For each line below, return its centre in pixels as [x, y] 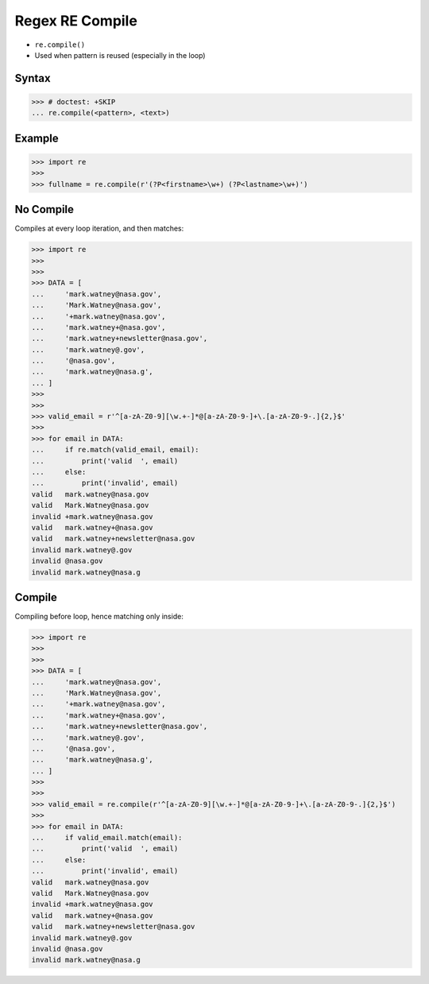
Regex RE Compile [76, 21]
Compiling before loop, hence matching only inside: [99, 617]
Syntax [33, 78]
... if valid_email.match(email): [107, 838]
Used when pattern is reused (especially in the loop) [120, 55]
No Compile [44, 209]
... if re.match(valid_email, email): [115, 450]
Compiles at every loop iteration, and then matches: [99, 229]
